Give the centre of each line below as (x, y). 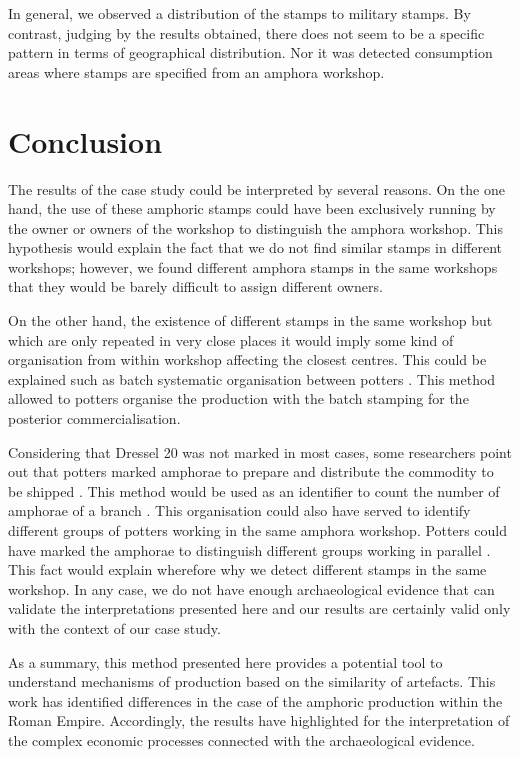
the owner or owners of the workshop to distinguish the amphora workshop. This (255, 227)
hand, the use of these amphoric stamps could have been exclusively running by (252, 208)
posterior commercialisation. (94, 418)
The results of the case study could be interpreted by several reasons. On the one (256, 188)
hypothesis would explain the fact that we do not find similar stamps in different (255, 247)
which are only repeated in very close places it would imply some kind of (231, 339)
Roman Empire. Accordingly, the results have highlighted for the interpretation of (259, 720)
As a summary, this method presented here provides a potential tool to (225, 661)
